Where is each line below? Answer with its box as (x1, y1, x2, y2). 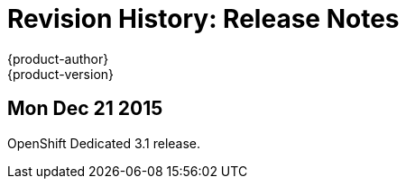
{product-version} (7, 66, 115, 82)
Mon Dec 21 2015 (7, 97, 163, 120)
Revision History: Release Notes (7, 4, 400, 34)
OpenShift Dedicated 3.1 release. (7, 135, 201, 151)
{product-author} (7, 50, 109, 66)
